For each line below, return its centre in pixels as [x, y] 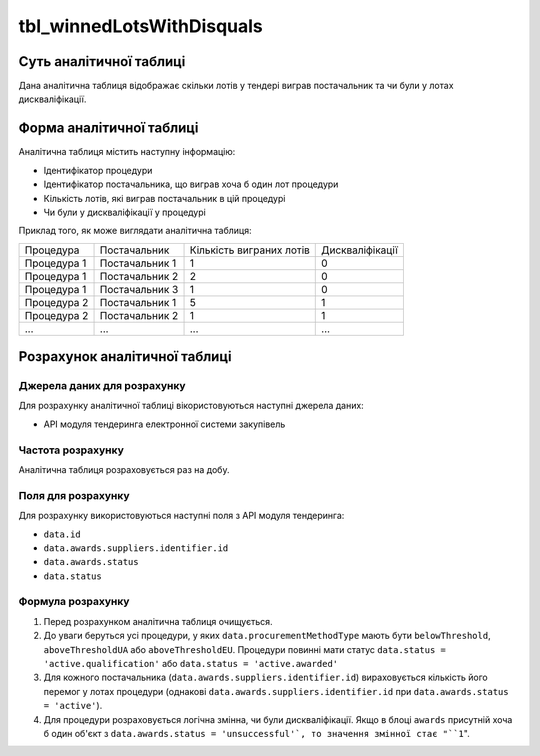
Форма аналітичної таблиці [108, 128]
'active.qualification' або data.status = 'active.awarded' [191, 664]
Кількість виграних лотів [249, 250]
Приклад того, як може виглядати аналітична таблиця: [135, 231]
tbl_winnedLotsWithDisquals [141, 26]
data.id [62, 534]
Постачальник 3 [139, 289]
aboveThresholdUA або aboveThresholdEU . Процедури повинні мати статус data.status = [245, 649]
